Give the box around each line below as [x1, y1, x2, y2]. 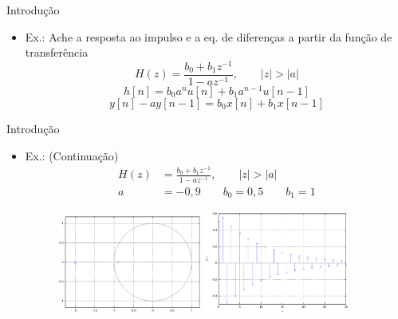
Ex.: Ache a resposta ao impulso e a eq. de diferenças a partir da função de [25, 28, 392, 45]
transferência [25, 44, 89, 61]
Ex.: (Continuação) [25, 147, 119, 163]
